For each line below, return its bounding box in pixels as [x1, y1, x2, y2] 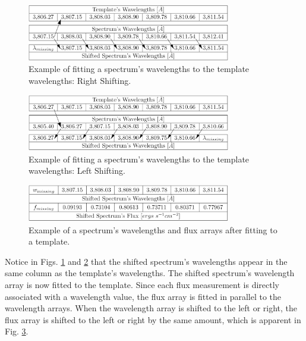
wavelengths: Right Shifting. [29, 74, 131, 87]
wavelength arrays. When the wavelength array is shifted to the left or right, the [5, 302, 298, 314]
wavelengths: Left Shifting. [29, 164, 125, 177]
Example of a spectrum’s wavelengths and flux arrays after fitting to [29, 223, 277, 236]
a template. [29, 235, 70, 248]
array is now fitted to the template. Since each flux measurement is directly [5, 279, 279, 290]
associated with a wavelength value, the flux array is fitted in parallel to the [5, 290, 282, 302]
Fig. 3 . [5, 325, 29, 337]
